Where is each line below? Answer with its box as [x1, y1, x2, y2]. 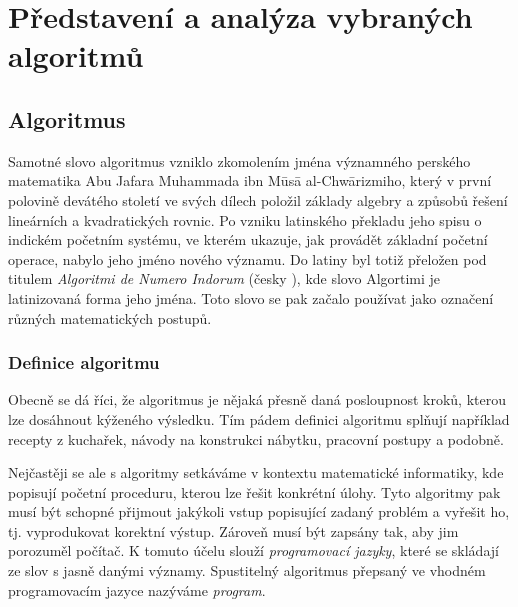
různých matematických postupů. [8, 307, 212, 328]
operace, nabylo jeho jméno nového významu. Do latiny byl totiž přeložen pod [8, 248, 487, 269]
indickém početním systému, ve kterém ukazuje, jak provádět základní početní [8, 229, 488, 250]
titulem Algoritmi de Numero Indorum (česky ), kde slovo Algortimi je [8, 268, 441, 289]
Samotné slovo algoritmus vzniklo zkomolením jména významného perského [8, 150, 471, 171]
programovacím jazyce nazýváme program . [8, 579, 266, 600]
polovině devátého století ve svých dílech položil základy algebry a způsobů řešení [8, 189, 508, 210]
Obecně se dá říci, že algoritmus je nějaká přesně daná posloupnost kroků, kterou [8, 389, 506, 410]
